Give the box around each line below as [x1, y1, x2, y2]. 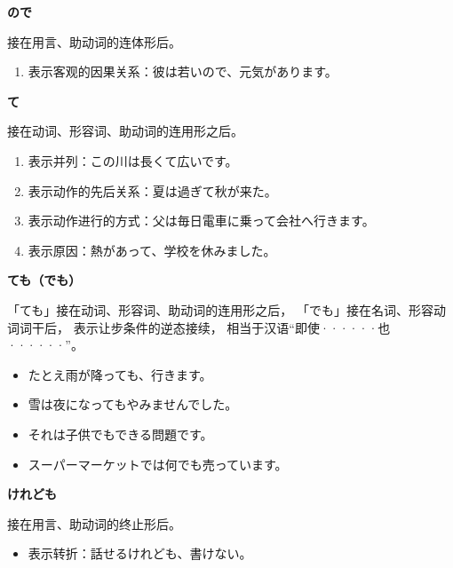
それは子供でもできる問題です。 [28, 424, 213, 443]
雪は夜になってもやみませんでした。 [28, 395, 238, 414]
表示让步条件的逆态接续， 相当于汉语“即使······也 [73, 318, 391, 336]
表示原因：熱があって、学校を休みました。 [28, 241, 276, 259]
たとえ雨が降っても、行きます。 [28, 365, 212, 383]
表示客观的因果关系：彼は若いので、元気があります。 [28, 62, 338, 81]
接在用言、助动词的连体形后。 [7, 32, 181, 51]
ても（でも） [7, 271, 82, 289]
